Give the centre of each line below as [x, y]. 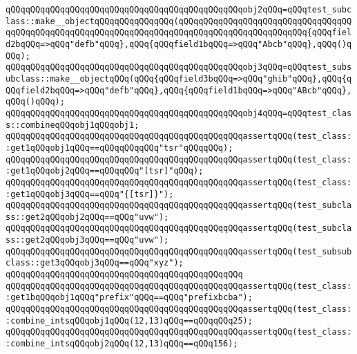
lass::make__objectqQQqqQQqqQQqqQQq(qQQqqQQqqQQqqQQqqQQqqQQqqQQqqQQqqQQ [179, 21]
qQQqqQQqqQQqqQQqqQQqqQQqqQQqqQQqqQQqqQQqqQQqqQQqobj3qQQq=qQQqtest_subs [179, 67]
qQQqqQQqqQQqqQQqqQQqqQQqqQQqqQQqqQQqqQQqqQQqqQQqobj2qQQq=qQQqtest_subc [179, 10]
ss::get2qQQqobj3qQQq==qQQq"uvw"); [87, 240]
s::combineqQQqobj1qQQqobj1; [73, 125]
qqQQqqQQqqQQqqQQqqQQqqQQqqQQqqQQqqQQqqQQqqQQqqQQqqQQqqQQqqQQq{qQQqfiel [179, 33]
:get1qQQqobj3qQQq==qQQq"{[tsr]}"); [90, 194]
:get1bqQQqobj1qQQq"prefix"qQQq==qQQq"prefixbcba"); [129, 298]
